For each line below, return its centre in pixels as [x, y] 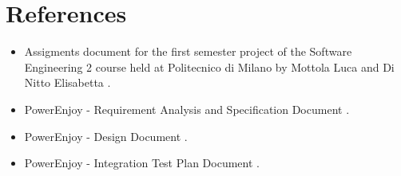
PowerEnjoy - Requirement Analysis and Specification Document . [187, 109]
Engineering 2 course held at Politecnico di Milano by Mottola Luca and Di [209, 66]
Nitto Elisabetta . [67, 82]
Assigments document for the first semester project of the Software [188, 51]
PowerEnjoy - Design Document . [106, 136]
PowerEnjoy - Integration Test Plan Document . [142, 163]
